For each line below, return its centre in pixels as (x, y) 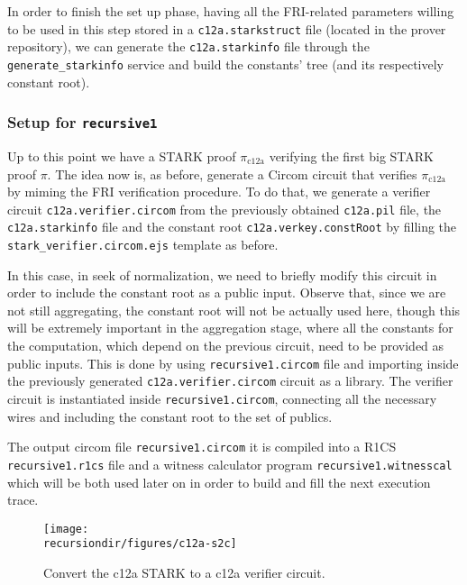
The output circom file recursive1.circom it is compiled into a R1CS (202, 447)
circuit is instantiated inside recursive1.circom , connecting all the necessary (222, 398)
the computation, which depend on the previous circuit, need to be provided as (226, 346)
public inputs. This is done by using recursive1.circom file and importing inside (233, 363)
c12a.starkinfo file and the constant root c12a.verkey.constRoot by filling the (232, 227)
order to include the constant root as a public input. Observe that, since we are (227, 292)
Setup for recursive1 (82, 122)
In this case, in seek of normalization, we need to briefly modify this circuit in (222, 274)
